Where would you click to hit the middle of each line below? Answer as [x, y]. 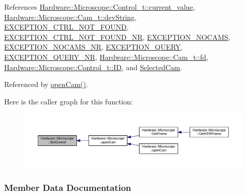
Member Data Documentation [68, 187]
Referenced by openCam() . [46, 84]
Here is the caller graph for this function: [69, 101]
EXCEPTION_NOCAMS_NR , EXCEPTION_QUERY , [94, 47]
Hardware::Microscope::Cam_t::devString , [70, 17]
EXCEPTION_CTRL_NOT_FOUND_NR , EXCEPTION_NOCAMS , [117, 37]
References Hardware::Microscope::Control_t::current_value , [100, 7]
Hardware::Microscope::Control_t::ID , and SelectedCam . [93, 67]
